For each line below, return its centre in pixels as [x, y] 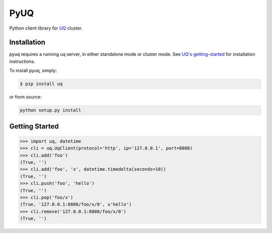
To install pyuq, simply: [33, 71]
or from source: [25, 97]
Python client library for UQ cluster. [46, 28]
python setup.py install [51, 110]
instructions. [22, 61]
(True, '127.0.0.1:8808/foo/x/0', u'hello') [76, 204]
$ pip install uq [41, 84]
